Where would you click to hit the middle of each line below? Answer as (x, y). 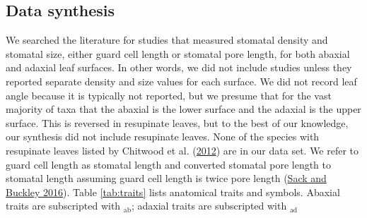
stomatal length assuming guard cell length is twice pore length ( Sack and (166, 178)
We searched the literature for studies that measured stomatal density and (167, 40)
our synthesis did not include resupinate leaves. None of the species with (163, 137)
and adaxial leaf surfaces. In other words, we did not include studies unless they (179, 67)
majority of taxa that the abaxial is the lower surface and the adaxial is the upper (183, 109)
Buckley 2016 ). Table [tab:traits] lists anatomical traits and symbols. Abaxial (173, 192)
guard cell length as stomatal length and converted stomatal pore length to (169, 164)
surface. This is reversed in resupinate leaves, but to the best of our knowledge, (177, 122)
